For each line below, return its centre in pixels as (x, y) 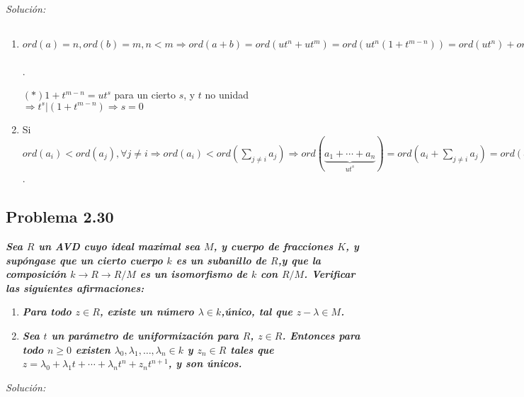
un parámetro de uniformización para (145, 336)
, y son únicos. (205, 363)
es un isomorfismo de (194, 274)
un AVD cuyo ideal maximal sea (119, 246)
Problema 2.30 (60, 217)
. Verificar (330, 274)
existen (93, 349)
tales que (252, 349)
